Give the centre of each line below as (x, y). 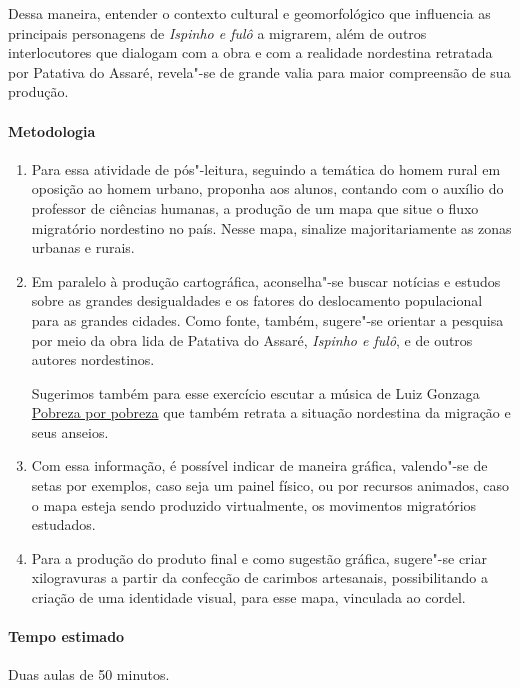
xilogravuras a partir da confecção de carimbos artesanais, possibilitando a (259, 577)
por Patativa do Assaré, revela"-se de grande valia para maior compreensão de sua (259, 71)
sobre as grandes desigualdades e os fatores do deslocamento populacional (257, 300)
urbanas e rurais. (83, 247)
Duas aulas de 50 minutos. (89, 674)
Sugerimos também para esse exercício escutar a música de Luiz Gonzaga (255, 392)
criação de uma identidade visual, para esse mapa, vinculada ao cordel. (248, 597)
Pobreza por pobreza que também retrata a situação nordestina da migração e (271, 412)
